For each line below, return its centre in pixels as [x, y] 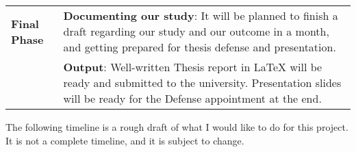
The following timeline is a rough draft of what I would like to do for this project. [177, 127]
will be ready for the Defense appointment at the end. [192, 98]
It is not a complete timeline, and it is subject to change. [125, 140]
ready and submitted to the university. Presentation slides [202, 83]
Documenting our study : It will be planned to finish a [201, 15]
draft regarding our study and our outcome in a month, [196, 31]
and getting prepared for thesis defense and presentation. [200, 47]
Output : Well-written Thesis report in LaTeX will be [193, 67]
